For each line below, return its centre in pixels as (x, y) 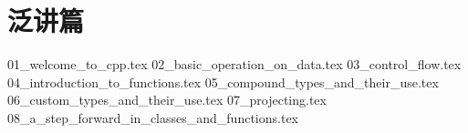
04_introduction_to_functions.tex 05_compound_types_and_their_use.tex (223, 82)
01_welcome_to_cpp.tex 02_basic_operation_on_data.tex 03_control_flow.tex (234, 64)
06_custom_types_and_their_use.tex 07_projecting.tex (167, 100)
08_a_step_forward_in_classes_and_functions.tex (153, 117)
